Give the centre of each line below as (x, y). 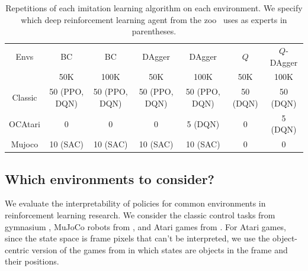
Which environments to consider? (110, 178)
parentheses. (154, 31)
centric (17, 249)
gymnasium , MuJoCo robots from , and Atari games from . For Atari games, (146, 226)
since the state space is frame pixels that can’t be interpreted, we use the (137, 238)
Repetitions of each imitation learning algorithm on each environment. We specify (154, 8)
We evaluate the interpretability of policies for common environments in (135, 203)
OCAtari (25, 123)
